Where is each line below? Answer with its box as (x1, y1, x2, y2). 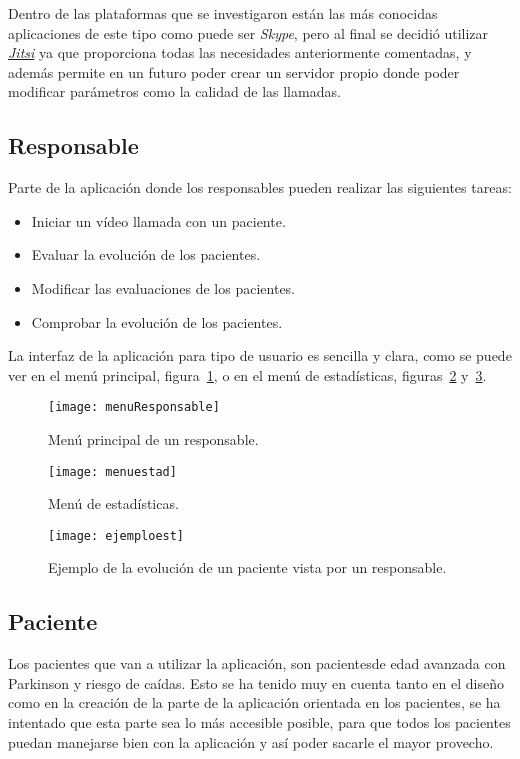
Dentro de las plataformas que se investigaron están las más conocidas (8, 3, 438, 23)
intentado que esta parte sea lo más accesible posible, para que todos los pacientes (8, 712, 511, 733)
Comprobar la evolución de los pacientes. (31, 311, 283, 332)
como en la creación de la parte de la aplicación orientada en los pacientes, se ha (8, 692, 501, 713)
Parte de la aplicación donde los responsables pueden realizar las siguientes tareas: (8, 177, 512, 198)
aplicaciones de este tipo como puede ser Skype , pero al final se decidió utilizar (8, 22, 489, 43)
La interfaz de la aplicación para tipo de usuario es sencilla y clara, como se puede (8, 345, 512, 366)
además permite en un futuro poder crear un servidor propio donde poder (8, 61, 460, 82)
